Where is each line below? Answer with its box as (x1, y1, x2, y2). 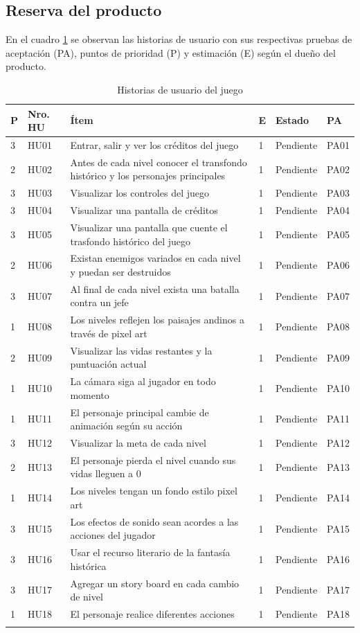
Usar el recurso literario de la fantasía (70, 545, 231, 560)
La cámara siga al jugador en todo (70, 374, 216, 389)
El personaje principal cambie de (70, 404, 209, 419)
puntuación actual (70, 357, 147, 371)
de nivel (70, 589, 103, 604)
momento (70, 387, 109, 402)
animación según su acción (70, 418, 183, 433)
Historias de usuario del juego (117, 82, 243, 96)
